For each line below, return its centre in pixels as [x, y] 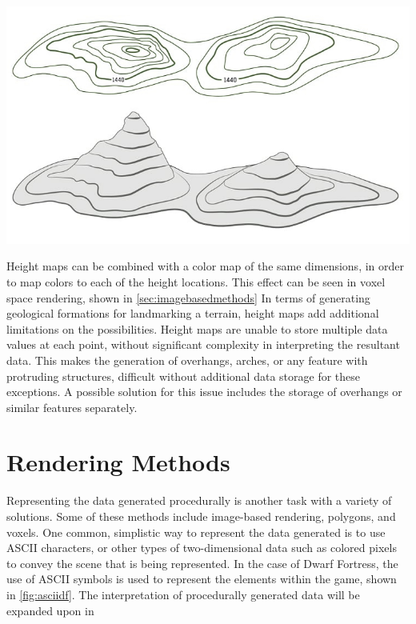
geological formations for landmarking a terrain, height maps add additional [193, 313]
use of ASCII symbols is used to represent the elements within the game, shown [202, 579]
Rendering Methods [118, 462]
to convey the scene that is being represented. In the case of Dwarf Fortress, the [202, 563]
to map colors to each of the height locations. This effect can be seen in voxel [196, 281]
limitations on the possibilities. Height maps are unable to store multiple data [197, 328]
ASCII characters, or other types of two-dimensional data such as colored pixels [202, 548]
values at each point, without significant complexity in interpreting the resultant [203, 344]
